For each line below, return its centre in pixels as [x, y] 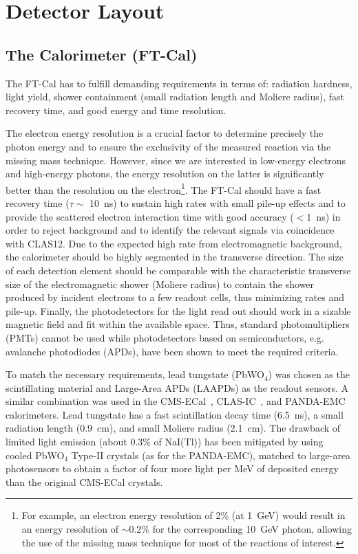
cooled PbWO [35, 455]
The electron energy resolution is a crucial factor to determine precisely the [165, 133]
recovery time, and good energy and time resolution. [116, 110]
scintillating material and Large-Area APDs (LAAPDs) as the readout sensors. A [177, 387]
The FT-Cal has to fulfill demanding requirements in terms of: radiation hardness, [179, 83]
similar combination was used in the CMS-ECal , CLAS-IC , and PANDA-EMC [176, 401]
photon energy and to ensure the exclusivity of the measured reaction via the [168, 146]
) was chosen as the [309, 374]
